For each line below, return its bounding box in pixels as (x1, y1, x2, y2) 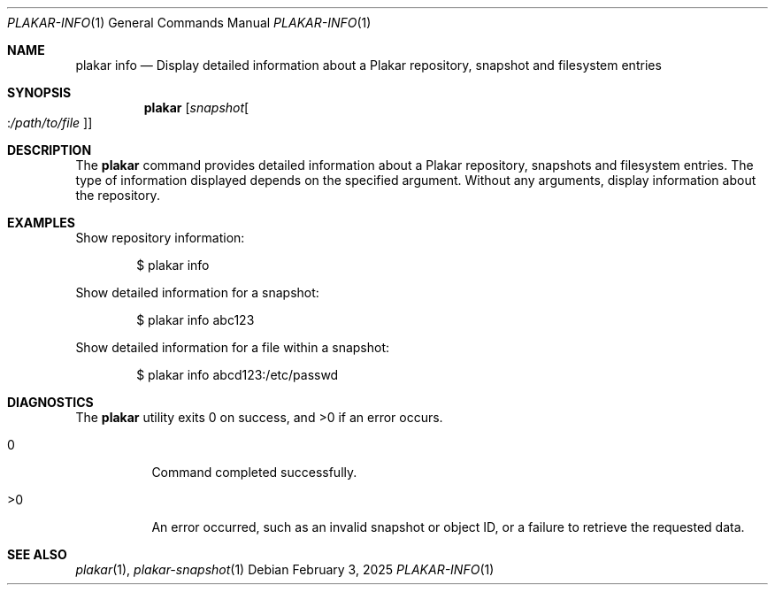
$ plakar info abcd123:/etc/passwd (136, 367, 339, 382)
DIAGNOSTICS (7, 395, 94, 410)
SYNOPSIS (7, 85, 72, 100)
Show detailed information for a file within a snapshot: (75, 340, 390, 355)
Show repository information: (75, 230, 245, 245)
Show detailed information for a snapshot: (75, 285, 319, 300)
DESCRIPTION (7, 142, 92, 158)
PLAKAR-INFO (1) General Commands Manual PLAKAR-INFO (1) (7, 15, 372, 30)
